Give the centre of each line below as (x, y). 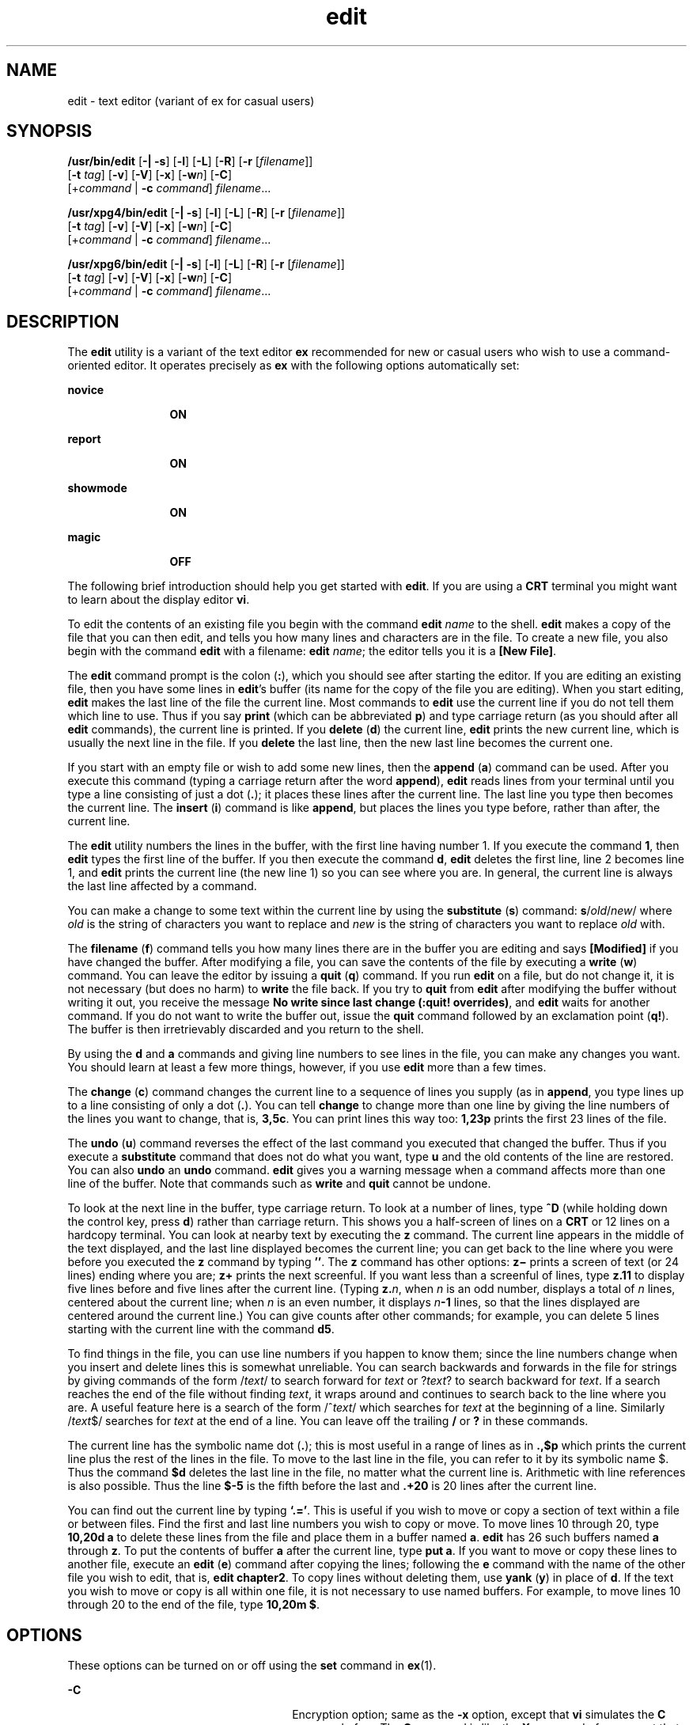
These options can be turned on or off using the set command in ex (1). (252, 1666)
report (84, 439)
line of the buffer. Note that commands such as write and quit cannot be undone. (279, 1184)
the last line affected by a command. (162, 886)
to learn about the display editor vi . (159, 600)
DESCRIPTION (63, 321)
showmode (97, 488)
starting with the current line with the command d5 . (201, 1329)
